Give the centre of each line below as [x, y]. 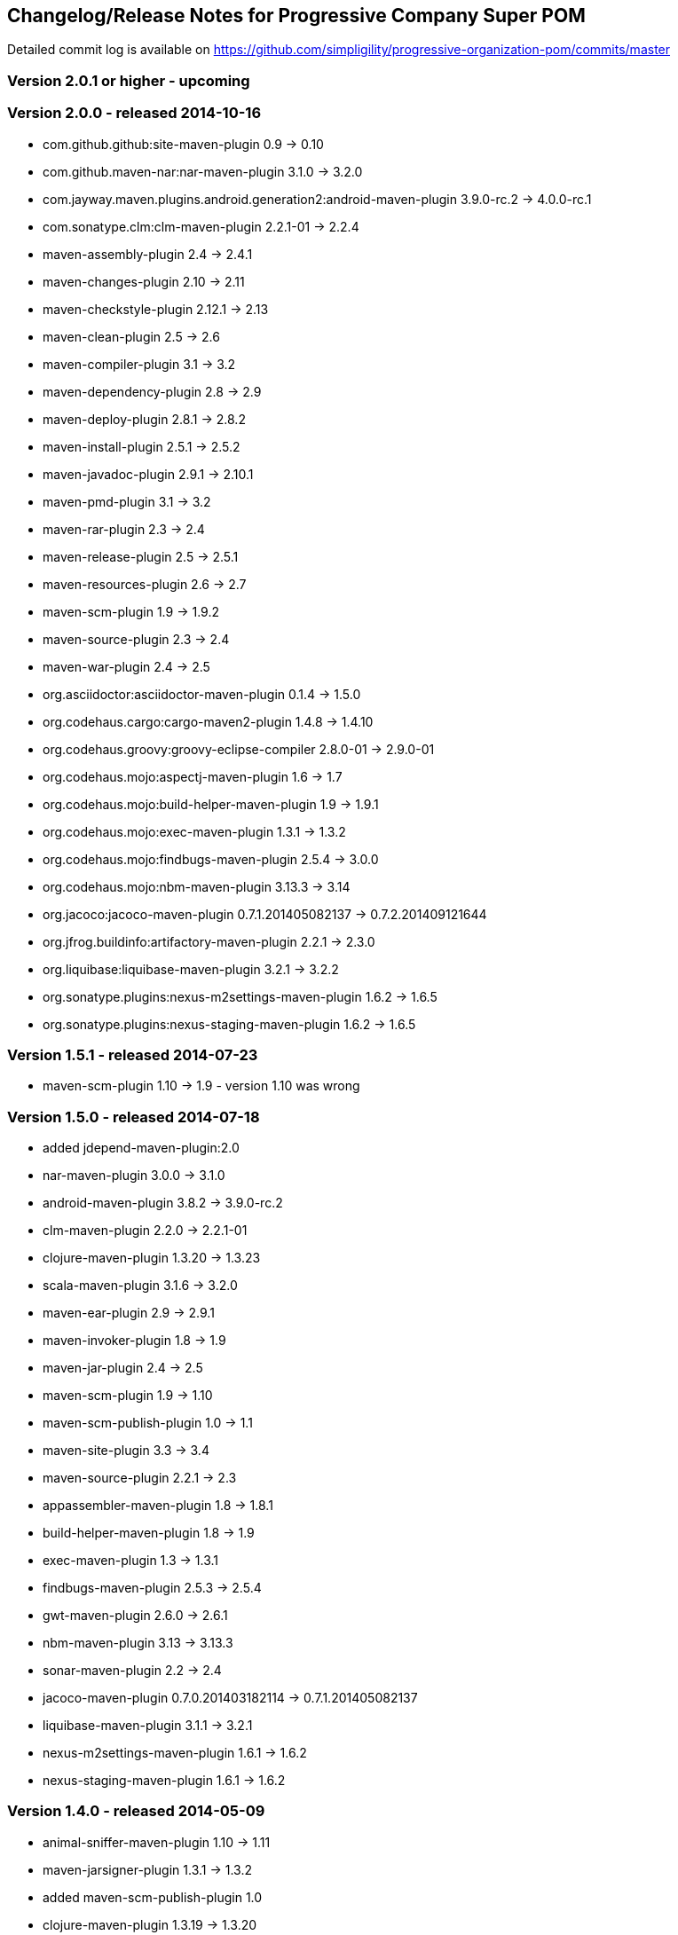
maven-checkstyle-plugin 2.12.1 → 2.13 [156, 309]
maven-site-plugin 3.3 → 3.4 [126, 1451]
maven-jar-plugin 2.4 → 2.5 [123, 1368]
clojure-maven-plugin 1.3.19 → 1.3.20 [150, 1924]
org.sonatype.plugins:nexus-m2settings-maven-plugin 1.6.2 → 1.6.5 [240, 996]
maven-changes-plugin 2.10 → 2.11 [144, 281]
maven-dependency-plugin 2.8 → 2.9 [152, 391]
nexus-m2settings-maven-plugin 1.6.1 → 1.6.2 [175, 1753]
